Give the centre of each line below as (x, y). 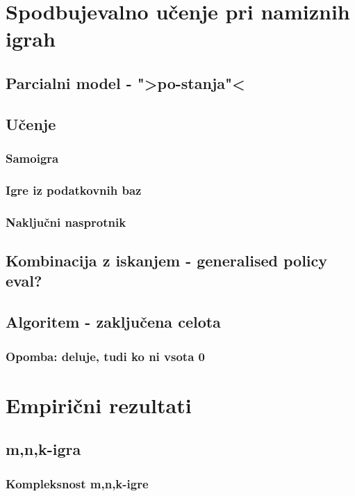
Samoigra (32, 158)
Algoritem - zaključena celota (113, 322)
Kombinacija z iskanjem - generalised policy (167, 261)
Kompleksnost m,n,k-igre (77, 483)
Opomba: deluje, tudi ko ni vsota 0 (105, 356)
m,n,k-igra (43, 449)
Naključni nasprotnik (66, 222)
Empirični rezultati (99, 405)
